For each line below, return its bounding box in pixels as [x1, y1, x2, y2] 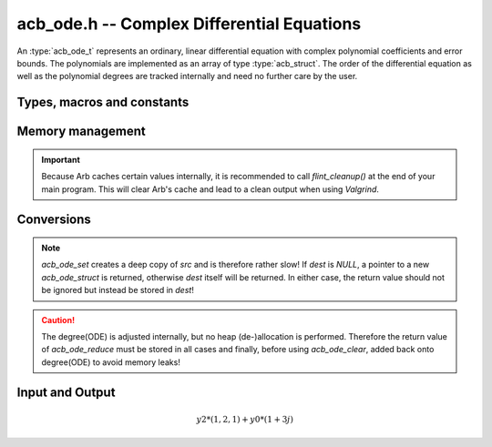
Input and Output [16, 385, 116, 401]
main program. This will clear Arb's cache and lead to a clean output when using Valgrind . [41, 183, 380, 195]
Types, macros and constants [16, 95, 190, 110]
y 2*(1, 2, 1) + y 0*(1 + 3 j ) [196, 414, 293, 424]
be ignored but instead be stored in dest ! [41, 285, 195, 296]
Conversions [16, 212, 91, 228]
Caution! [41, 314, 76, 325]
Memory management [16, 124, 146, 139]
